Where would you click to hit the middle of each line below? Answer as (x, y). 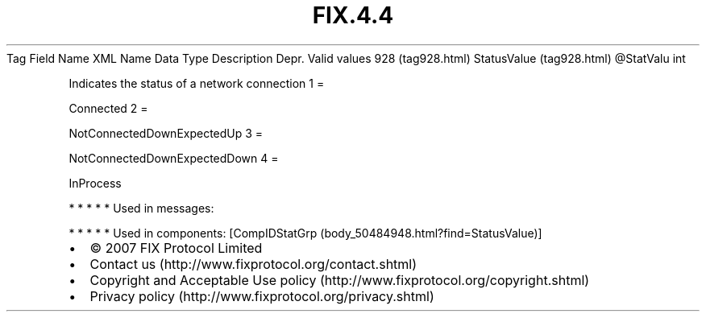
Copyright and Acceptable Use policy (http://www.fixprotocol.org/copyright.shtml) (340, 280)
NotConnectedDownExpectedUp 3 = (166, 133)
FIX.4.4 (353, 15)
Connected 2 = (108, 108)
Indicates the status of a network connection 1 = (197, 83)
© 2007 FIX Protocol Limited (176, 248)
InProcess (95, 183)
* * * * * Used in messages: (141, 208)
